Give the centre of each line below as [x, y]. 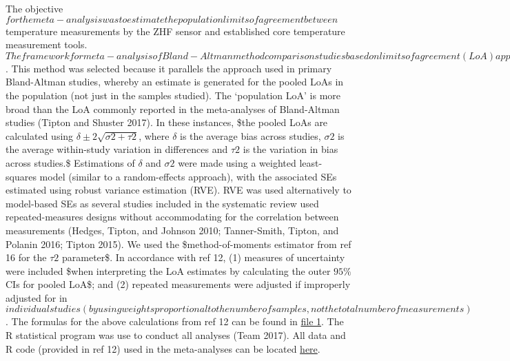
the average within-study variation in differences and [117, 149]
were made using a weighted [237, 162]
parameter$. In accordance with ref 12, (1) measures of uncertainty [204, 257]
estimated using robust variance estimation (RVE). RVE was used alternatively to [178, 190]
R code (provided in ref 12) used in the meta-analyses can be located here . [163, 348]
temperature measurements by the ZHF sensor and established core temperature [175, 31]
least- [311, 162]
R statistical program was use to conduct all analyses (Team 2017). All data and [176, 335]
